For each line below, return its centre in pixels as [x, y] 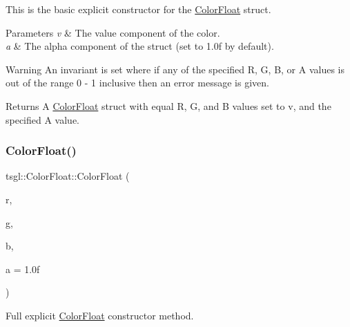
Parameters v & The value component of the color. [113, 32]
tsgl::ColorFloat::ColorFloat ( [68, 176]
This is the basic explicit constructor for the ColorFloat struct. [138, 9]
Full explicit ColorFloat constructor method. [100, 315]
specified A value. [43, 119]
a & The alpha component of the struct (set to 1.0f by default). [140, 46]
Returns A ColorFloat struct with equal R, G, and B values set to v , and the [168, 105]
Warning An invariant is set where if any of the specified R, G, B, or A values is [175, 69]
